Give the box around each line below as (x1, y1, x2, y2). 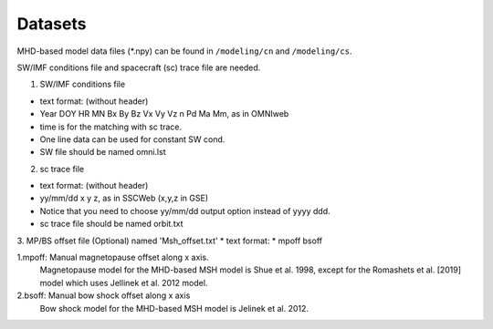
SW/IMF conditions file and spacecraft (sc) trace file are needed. (16, 62, 261, 73)
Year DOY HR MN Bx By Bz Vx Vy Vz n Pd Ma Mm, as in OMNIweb (39, 108, 289, 119)
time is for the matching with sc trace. (39, 121, 183, 132)
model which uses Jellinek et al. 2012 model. (39, 277, 208, 288)
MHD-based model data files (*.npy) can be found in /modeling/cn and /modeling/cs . (16, 46, 352, 57)
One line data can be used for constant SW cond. (39, 133, 226, 145)
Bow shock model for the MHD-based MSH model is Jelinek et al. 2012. (39, 303, 309, 314)
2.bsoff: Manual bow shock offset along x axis (16, 290, 191, 301)
